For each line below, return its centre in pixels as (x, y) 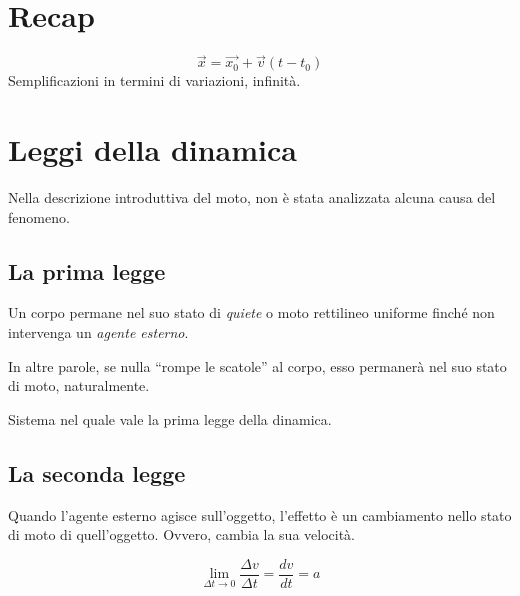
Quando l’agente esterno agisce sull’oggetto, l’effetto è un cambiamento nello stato (260, 514)
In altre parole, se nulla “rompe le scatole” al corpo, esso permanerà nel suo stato (257, 365)
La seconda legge (97, 472)
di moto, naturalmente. (79, 385)
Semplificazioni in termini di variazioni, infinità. (154, 80)
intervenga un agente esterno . (98, 332)
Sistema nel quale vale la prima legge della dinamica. (170, 418)
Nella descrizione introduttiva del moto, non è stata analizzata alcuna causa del (252, 197)
